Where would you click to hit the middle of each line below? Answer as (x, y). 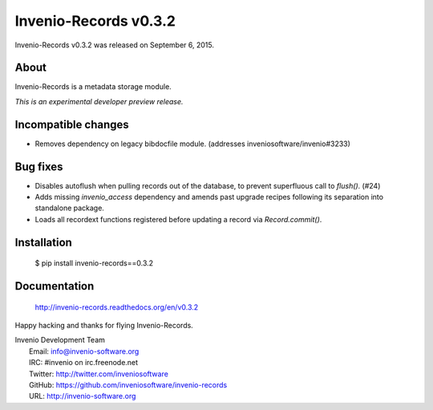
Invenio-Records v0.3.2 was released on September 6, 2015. (115, 45)
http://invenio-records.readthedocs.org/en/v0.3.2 (117, 307)
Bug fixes (39, 166)
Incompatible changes (72, 124)
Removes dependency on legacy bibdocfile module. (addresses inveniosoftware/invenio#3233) (192, 144)
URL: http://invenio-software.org (83, 396)
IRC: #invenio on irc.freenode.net (84, 363)
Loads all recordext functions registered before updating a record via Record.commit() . (178, 219)
